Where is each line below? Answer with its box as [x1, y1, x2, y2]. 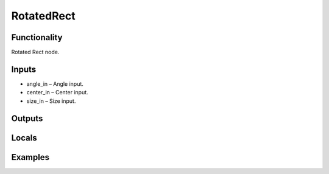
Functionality [11, 32, 63, 43]
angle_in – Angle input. [26, 80, 83, 88]
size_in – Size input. [26, 97, 76, 105]
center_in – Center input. [26, 89, 88, 96]
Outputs [11, 113, 43, 124]
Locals [11, 133, 37, 143]
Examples [11, 152, 50, 162]
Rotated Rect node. [11, 49, 60, 56]
